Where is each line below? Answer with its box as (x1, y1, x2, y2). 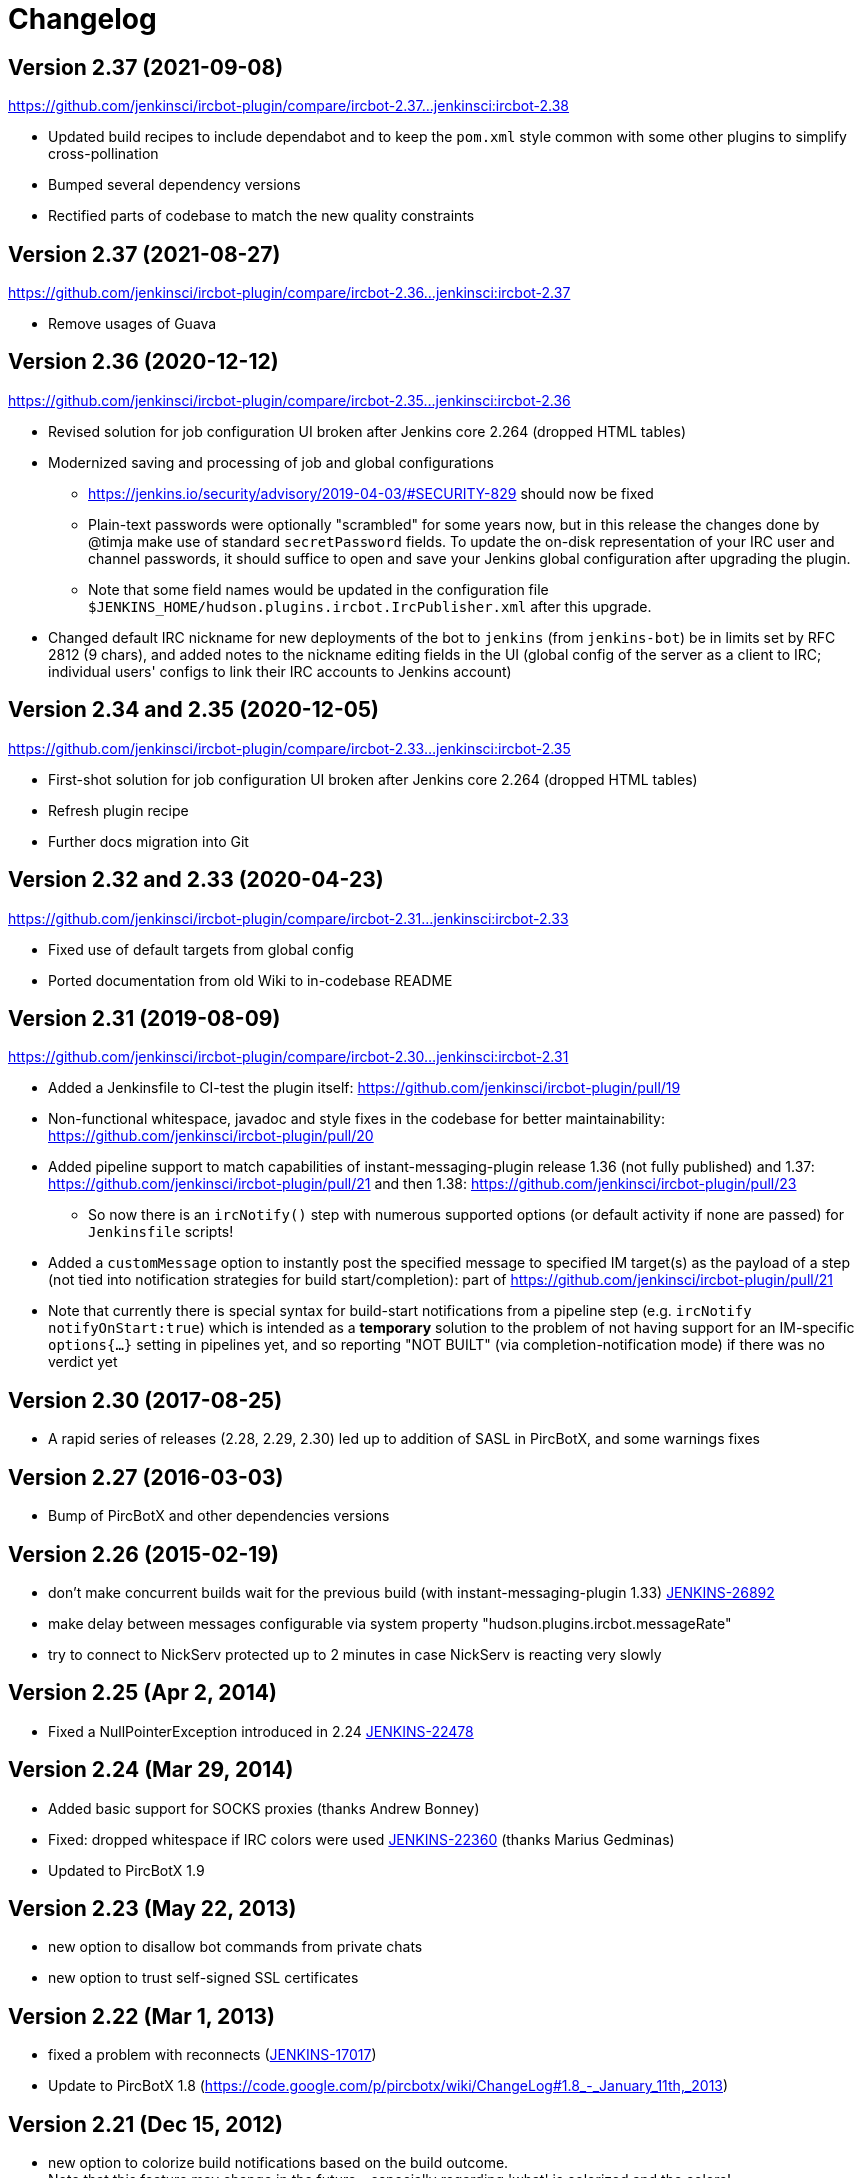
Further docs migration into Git (48, 832, 249, 850)
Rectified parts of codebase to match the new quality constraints (48, 207, 475, 225)
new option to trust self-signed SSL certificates (48, 1969, 359, 1987)
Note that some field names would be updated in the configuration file (88, 580, 549, 598)
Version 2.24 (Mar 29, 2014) (8, 1757, 294, 1783)
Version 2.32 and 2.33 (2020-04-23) (8, 867, 384, 893)
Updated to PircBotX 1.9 (48, 1861, 205, 1879)
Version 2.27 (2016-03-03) (8, 1464, 284, 1490)
